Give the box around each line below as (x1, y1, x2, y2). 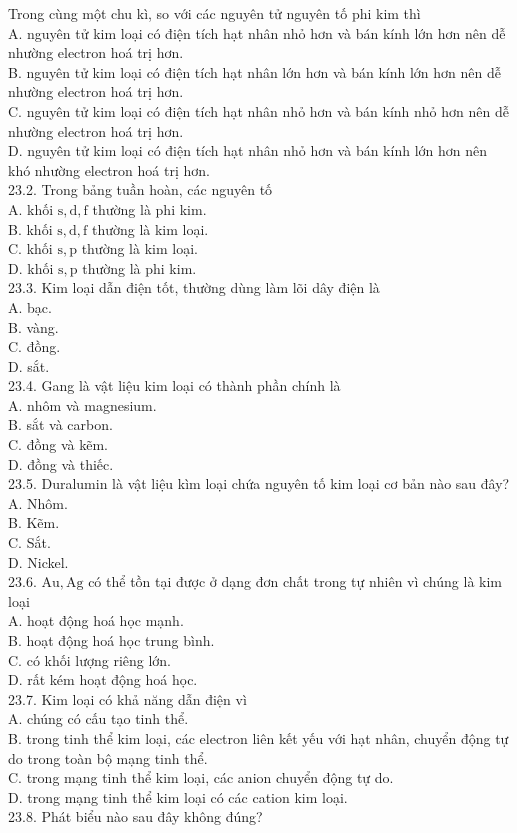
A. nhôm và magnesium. (8, 394, 157, 415)
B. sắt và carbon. (8, 414, 113, 435)
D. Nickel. (8, 551, 69, 572)
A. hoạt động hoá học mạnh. (8, 610, 184, 631)
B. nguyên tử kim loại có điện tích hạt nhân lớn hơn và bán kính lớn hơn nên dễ (8, 61, 501, 82)
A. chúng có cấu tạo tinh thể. (8, 708, 189, 729)
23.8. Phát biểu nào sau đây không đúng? (8, 806, 263, 827)
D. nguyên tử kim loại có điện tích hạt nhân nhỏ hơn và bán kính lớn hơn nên (8, 140, 487, 161)
